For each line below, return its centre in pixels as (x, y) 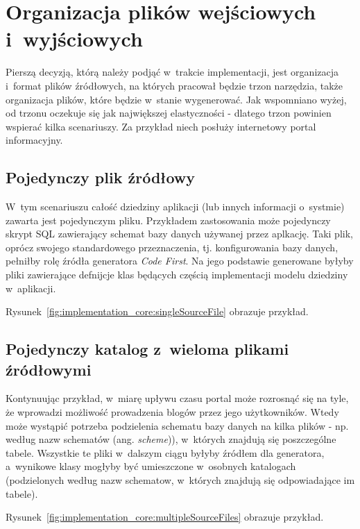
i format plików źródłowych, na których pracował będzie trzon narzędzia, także (174, 85)
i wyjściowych (74, 39)
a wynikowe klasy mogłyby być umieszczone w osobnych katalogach (151, 466)
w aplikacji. (31, 288)
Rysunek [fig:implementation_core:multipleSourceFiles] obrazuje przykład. (165, 517)
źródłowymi (49, 369)
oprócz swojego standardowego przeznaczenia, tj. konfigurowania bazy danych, (172, 247)
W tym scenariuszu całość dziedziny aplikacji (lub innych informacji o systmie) (175, 207)
